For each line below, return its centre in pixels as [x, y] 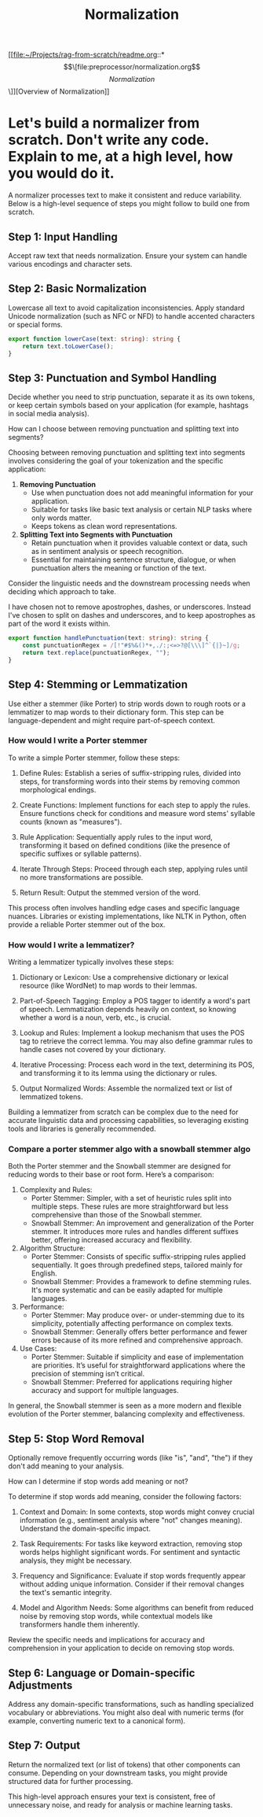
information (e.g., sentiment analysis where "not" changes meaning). [131, 1520]
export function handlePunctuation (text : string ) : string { [109, 638]
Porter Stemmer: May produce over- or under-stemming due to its [138, 1315]
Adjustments [40, 1685]
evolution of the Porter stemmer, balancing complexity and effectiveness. [126, 1414]
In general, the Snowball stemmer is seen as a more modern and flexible [125, 1405]
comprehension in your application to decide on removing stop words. [122, 1648]
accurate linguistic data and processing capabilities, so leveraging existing [128, 1121]
